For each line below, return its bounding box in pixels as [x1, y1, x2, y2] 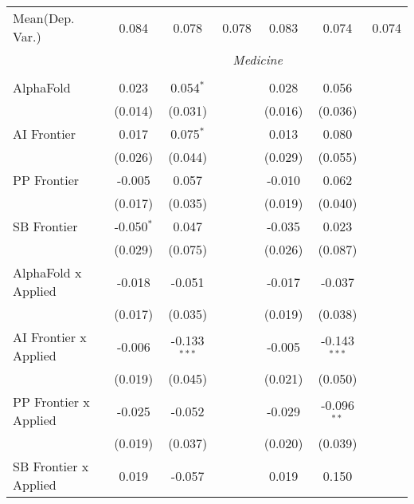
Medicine [232, 50, 283, 69]
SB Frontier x [13, 457, 89, 475]
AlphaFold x [13, 263, 82, 282]
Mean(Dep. [13, 9, 75, 27]
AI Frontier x [13, 328, 87, 346]
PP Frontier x [13, 392, 90, 411]
